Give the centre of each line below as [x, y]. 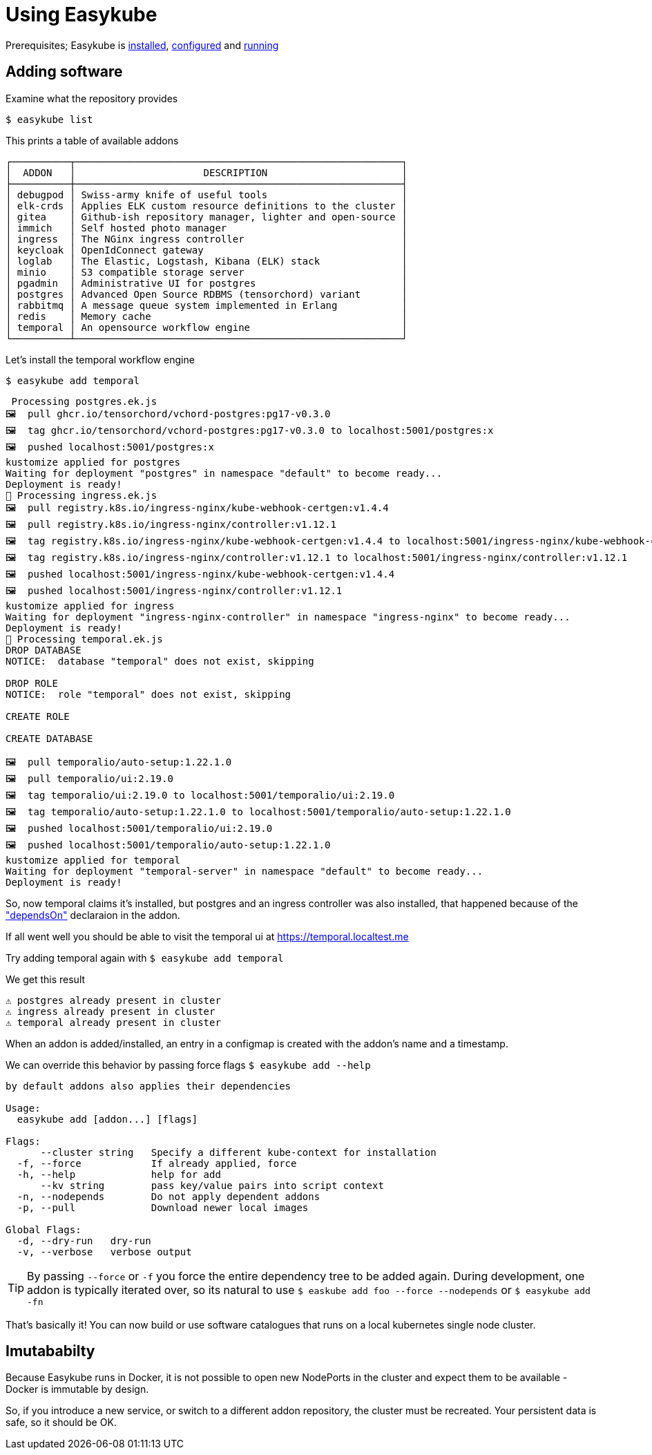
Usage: [23, 1108]
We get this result [46, 979]
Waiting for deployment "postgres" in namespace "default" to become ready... [224, 473]
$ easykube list [49, 119]
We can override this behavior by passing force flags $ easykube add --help [188, 1065]
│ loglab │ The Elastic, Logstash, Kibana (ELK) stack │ [207, 261]
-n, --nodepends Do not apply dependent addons [169, 1196]
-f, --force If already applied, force [157, 1163]
